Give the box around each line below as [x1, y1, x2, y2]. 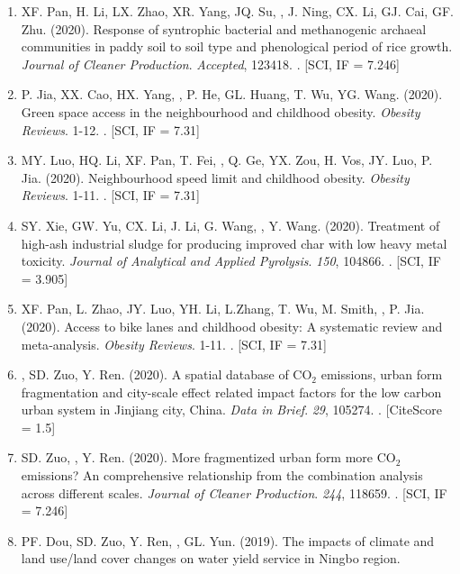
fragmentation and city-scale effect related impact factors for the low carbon [21, 382, 442, 401]
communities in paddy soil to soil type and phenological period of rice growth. [21, 37, 453, 56]
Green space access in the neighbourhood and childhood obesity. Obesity [21, 102, 420, 121]
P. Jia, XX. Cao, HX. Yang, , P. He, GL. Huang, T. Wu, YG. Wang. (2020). [21, 85, 443, 104]
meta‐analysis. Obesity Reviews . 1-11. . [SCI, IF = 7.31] [21, 334, 327, 353]
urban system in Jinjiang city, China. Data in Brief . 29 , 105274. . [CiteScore [21, 400, 442, 419]
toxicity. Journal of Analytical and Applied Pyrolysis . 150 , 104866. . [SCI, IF [21, 251, 441, 270]
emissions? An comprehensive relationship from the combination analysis [21, 466, 423, 485]
